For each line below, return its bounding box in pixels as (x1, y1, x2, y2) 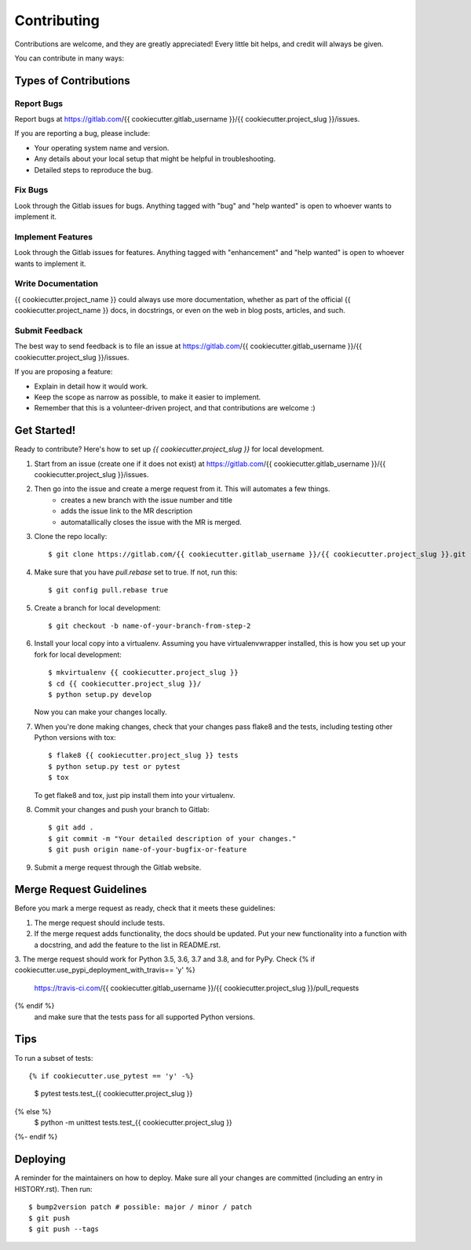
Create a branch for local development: (34, 603, 161, 612)
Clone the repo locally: (34, 531, 108, 541)
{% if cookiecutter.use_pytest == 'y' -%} (28, 1071, 195, 1081)
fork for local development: (34, 650, 122, 659)
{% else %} (14, 1106, 52, 1116)
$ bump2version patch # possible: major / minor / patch (28, 1203, 253, 1212)
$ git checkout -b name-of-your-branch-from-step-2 (48, 621, 251, 630)
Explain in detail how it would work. (34, 381, 148, 391)
